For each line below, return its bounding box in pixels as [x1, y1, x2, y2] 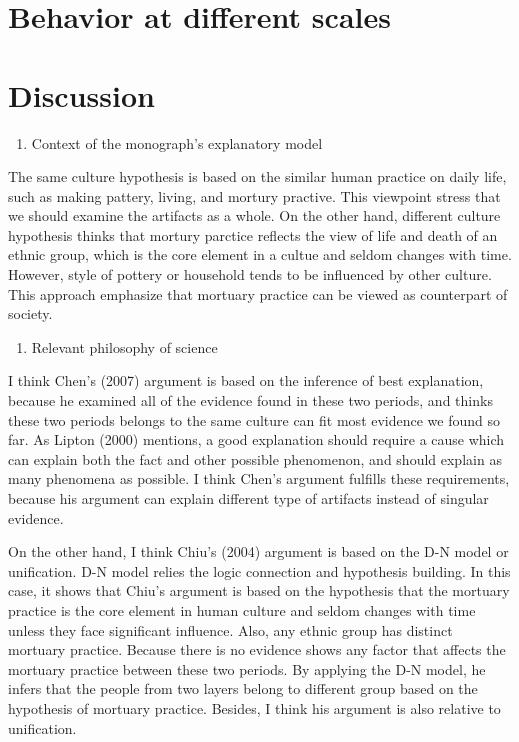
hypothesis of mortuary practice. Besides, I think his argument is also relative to [8, 697, 501, 718]
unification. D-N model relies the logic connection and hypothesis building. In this [8, 560, 511, 581]
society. [8, 303, 53, 324]
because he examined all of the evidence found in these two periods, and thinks [8, 390, 493, 411]
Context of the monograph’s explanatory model [31, 132, 323, 153]
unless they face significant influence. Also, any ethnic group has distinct [8, 619, 453, 640]
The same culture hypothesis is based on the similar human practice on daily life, [8, 166, 507, 187]
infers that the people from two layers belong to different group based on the [8, 678, 478, 699]
